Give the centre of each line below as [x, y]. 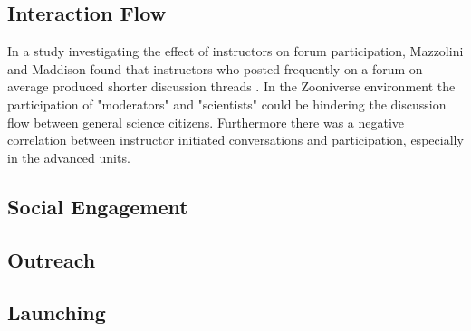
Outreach [52, 259]
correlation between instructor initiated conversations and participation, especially [235, 140]
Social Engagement [98, 206]
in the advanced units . [69, 157]
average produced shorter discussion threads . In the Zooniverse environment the [231, 86]
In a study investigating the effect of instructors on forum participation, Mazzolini [235, 51]
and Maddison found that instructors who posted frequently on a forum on [215, 68]
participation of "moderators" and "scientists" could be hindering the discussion [227, 104]
